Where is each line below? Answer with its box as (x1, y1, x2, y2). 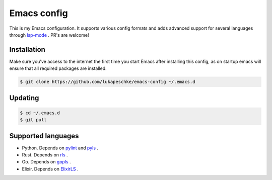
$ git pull (20, 117, 47, 123)
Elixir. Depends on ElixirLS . (22, 166, 79, 172)
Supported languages (9, 131, 79, 140)
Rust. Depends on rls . (22, 152, 68, 158)
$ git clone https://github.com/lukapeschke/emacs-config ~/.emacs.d (20, 79, 195, 85)
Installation (9, 45, 45, 54)
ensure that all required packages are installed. (9, 65, 107, 71)
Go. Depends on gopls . (22, 159, 71, 165)
